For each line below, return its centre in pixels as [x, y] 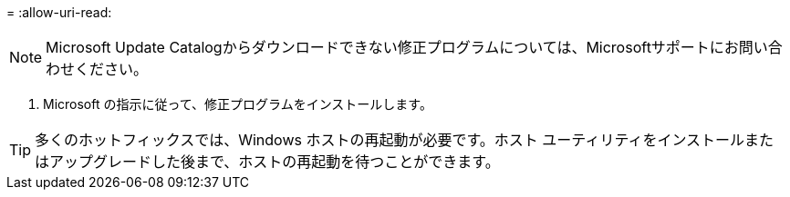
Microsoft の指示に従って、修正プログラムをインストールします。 [238, 104]
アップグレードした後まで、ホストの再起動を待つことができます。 [275, 162]
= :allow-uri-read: [59, 12]
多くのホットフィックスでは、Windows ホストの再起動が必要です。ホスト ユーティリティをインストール [390, 140]
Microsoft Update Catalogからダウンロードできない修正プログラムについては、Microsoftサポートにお [392, 47]
